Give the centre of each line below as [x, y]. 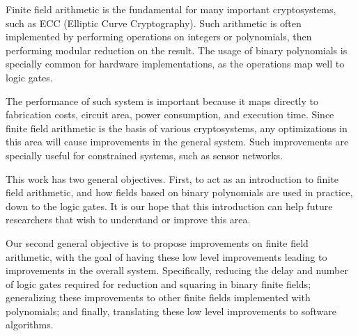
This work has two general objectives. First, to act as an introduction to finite [172, 178]
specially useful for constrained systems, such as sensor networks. [145, 155]
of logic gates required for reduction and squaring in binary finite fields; [158, 283]
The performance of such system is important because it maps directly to [162, 101]
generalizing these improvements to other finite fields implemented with [158, 297]
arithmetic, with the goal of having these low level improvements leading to [166, 256]
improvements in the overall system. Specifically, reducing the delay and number [177, 270]
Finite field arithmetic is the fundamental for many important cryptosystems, [171, 9]
